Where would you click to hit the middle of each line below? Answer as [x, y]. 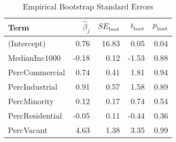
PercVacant [28, 130]
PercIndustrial [33, 86]
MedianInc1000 [34, 57]
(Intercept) [27, 43]
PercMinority [31, 101]
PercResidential [35, 115]
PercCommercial [37, 72]
